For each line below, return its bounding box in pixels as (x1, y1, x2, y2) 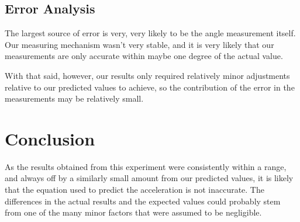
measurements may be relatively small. (5, 92, 144, 105)
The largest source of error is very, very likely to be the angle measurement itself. (5, 27, 296, 39)
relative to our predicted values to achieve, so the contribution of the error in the (5, 81, 295, 93)
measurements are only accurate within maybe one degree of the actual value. (5, 50, 283, 62)
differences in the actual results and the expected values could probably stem (5, 195, 281, 207)
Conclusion (5, 126, 95, 150)
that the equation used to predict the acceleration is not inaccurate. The (5, 183, 264, 196)
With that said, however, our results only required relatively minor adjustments (5, 69, 290, 81)
